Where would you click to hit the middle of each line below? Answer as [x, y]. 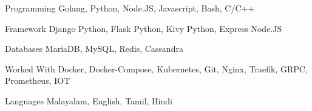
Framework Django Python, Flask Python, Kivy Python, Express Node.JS [144, 28]
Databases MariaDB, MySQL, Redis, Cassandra [94, 49]
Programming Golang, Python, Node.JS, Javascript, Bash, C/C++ [130, 8]
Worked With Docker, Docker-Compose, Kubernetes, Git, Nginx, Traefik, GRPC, [156, 68]
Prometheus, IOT [38, 81]
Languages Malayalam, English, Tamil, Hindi [89, 100]
